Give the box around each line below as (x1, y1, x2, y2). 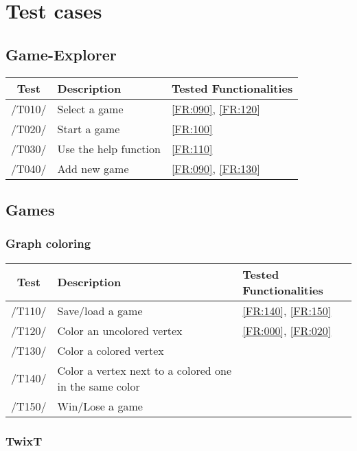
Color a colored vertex (57, 342, 164, 358)
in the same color (57, 378, 140, 394)
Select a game (57, 100, 124, 117)
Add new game (57, 160, 129, 176)
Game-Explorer (5, 43, 117, 65)
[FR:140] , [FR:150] (242, 302, 332, 319)
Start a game (57, 120, 120, 137)
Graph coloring (5, 235, 91, 252)
